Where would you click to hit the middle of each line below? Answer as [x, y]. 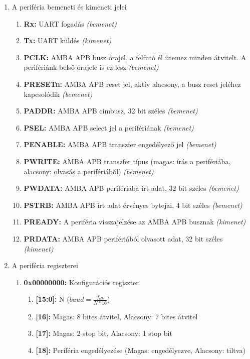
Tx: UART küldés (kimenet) [68, 40]
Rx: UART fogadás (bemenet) [70, 23]
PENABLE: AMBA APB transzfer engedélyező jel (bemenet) [120, 144]
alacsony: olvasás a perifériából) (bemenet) [89, 171]
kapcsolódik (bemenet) [58, 94]
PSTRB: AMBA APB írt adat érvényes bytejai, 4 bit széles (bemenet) [133, 205]
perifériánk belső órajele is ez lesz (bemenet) [91, 67]
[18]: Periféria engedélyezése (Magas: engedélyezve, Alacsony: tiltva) [141, 350]
